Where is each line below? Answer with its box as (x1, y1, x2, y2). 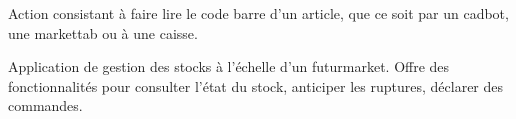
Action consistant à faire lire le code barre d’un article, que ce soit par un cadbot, (8, 3, 509, 23)
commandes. (8, 95, 83, 116)
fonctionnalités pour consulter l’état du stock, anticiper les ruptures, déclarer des (8, 75, 504, 96)
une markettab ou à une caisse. (8, 22, 198, 43)
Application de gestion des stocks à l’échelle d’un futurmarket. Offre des (8, 56, 450, 77)
